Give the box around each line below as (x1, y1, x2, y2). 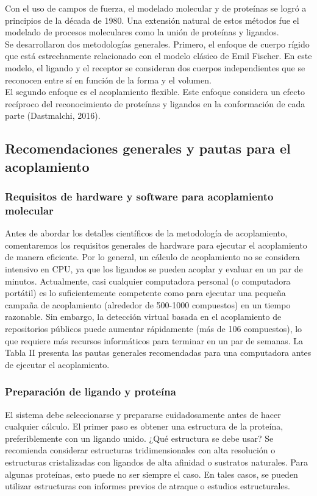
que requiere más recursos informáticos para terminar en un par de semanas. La (5, 334, 304, 347)
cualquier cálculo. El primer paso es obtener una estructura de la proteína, (5, 420, 283, 433)
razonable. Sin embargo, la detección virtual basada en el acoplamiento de (5, 310, 282, 323)
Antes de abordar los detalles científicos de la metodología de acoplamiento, (5, 227, 288, 239)
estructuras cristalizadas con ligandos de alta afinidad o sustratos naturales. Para (5, 455, 308, 468)
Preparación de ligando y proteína (5, 384, 176, 399)
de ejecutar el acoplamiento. (5, 358, 110, 370)
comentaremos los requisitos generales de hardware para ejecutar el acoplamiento (5, 238, 307, 251)
